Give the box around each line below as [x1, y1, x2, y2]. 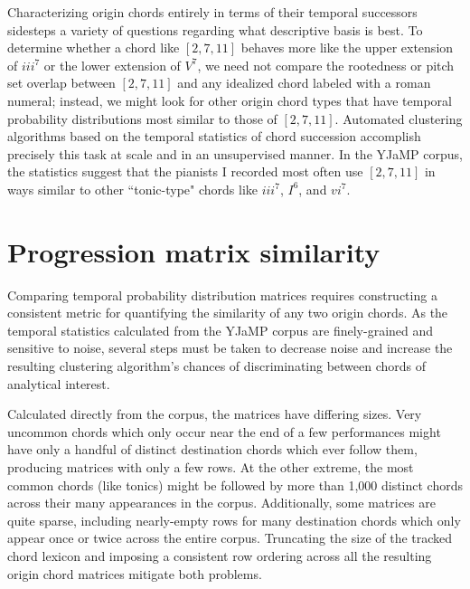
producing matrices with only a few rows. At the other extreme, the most [7, 458, 414, 476]
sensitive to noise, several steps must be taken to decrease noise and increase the [7, 338, 453, 357]
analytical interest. [7, 374, 110, 393]
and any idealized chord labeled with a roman [177, 73, 431, 92]
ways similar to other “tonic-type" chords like [7, 179, 258, 198]
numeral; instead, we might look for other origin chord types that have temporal [7, 90, 452, 109]
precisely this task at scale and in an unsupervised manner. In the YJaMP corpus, [7, 144, 463, 163]
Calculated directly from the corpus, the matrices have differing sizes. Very [7, 404, 422, 423]
